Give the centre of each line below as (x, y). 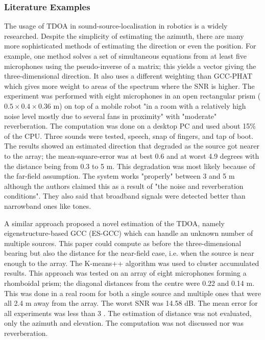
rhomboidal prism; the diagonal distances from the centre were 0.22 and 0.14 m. (129, 283)
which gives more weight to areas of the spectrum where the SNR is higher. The (129, 86)
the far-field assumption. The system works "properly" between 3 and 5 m (119, 176)
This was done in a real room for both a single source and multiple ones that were (132, 293)
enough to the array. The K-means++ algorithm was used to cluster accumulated (132, 263)
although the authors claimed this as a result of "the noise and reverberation (124, 186)
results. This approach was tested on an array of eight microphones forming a (125, 273)
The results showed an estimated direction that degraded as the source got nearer (132, 146)
